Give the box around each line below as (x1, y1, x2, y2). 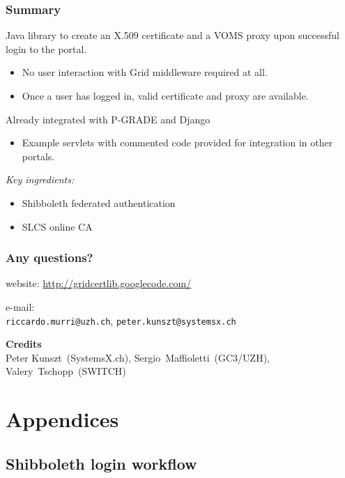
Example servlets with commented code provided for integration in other (22, 135, 333, 150)
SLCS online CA (22, 219, 93, 233)
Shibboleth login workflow (6, 452, 197, 474)
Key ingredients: (6, 172, 75, 187)
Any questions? (6, 249, 93, 266)
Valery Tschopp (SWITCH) (6, 364, 126, 378)
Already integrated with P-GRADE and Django (6, 111, 210, 126)
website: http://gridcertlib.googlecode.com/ (6, 276, 192, 291)
